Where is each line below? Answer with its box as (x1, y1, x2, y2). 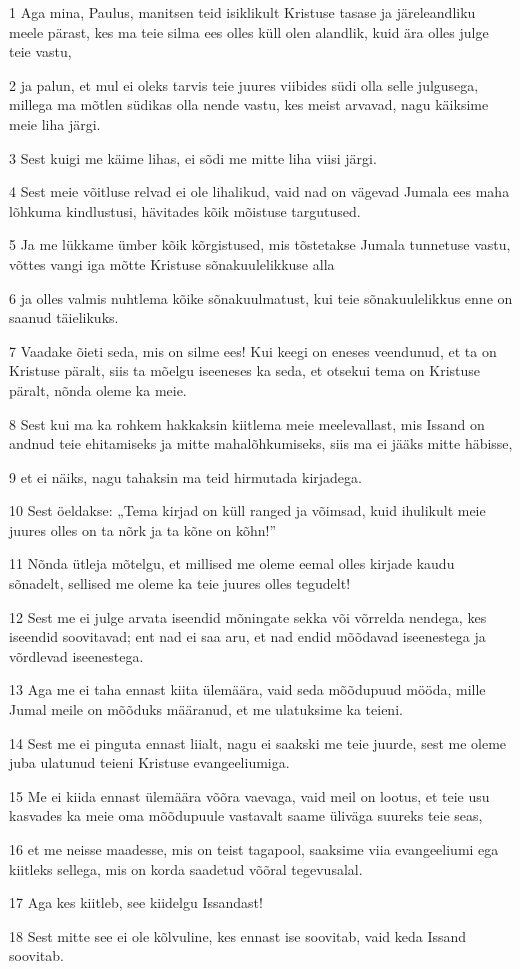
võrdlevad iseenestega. (9, 645, 144, 666)
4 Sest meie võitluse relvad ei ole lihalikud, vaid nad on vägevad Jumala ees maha (9, 181, 510, 202)
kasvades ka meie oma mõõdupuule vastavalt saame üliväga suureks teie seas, (9, 805, 483, 826)
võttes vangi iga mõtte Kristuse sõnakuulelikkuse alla (9, 253, 335, 274)
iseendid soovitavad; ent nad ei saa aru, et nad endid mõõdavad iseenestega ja (9, 626, 486, 647)
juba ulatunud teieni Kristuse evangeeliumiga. (9, 752, 290, 773)
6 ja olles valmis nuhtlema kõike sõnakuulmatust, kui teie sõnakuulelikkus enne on (9, 287, 513, 308)
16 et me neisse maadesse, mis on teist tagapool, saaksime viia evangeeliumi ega (9, 839, 499, 859)
